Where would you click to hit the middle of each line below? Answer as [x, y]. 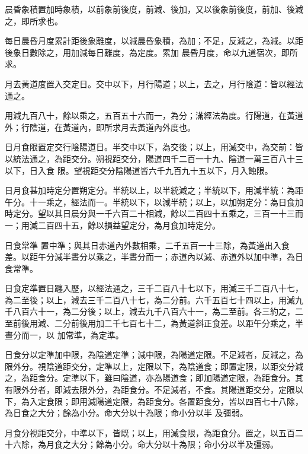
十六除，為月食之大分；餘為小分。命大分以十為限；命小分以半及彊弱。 [142, 444]
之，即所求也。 [34, 20]
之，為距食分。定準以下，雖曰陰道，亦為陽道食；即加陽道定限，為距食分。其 [154, 378]
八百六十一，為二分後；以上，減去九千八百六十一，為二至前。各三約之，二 [158, 311]
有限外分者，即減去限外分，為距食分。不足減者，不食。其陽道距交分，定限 [150, 390]
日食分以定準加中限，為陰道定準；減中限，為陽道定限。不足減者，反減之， [150, 355]
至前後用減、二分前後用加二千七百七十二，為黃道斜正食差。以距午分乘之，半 [154, 323]
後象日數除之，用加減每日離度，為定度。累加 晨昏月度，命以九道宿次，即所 [151, 52]
